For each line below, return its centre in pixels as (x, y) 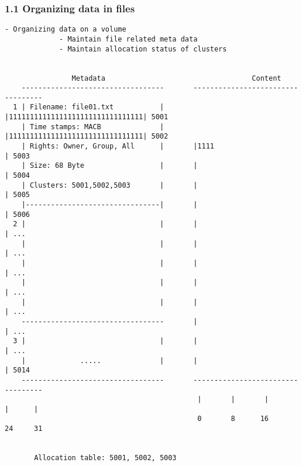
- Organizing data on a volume (66, 30)
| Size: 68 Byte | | (109, 166)
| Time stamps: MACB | (93, 127)
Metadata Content (176, 78)
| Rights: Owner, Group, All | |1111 (118, 146)
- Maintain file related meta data (128, 39)
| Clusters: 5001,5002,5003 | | (109, 185)
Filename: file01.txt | (97, 107)
